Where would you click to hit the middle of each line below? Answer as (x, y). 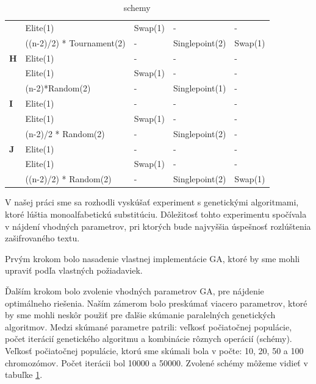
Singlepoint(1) (199, 88)
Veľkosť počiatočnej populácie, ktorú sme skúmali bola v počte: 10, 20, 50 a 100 (154, 350)
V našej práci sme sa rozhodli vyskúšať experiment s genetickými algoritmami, (152, 202)
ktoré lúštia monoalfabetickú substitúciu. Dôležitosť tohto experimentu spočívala (156, 214)
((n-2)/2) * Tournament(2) (75, 42)
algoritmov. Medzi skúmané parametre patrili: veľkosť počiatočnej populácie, (149, 326)
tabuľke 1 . (24, 375)
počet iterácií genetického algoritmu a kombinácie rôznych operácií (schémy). (149, 339)
